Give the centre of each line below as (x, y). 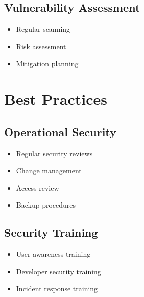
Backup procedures (46, 205)
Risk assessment (41, 46)
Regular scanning (43, 29)
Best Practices (56, 99)
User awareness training (53, 254)
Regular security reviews (54, 153)
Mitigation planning (47, 63)
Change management (49, 170)
